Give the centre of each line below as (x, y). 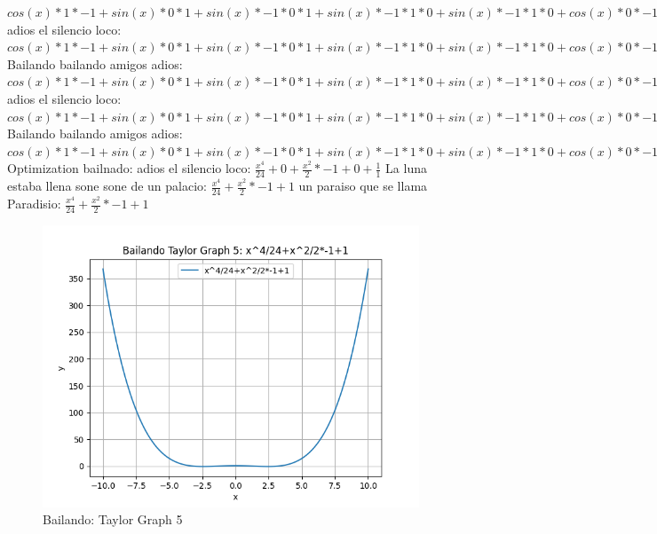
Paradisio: (34, 203)
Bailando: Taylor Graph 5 (113, 519)
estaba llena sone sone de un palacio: (107, 186)
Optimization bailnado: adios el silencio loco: (129, 168)
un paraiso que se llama (363, 186)
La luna (406, 168)
